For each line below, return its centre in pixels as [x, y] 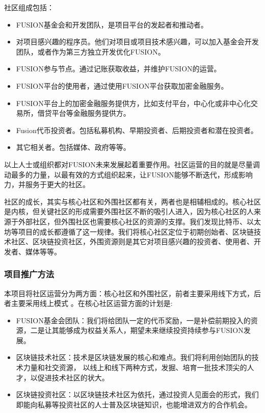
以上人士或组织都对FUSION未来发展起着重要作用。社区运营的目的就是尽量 [128, 164]
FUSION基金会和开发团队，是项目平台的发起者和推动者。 [112, 24]
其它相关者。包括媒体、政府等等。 [73, 147]
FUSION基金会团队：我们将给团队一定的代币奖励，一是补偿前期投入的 [133, 320]
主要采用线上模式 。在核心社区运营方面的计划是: [92, 303]
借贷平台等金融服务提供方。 [84, 113]
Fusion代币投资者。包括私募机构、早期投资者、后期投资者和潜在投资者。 [137, 130]
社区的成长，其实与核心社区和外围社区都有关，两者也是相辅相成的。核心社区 [132, 201]
